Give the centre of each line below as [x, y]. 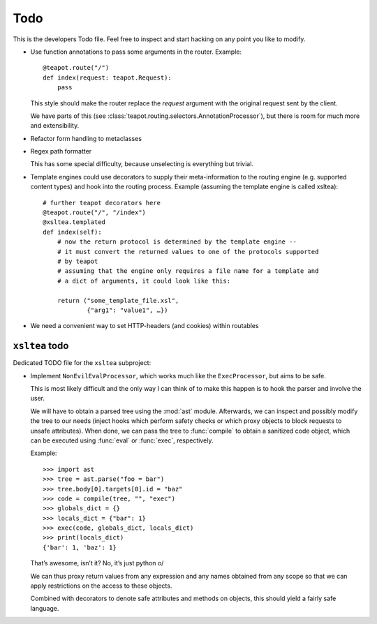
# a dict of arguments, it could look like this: [143, 281]
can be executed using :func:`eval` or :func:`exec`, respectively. [122, 440]
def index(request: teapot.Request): [108, 77]
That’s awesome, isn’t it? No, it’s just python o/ [97, 563]
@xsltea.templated [74, 222]
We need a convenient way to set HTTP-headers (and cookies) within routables [145, 326]
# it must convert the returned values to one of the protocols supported [188, 252]
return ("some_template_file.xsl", [118, 300]
